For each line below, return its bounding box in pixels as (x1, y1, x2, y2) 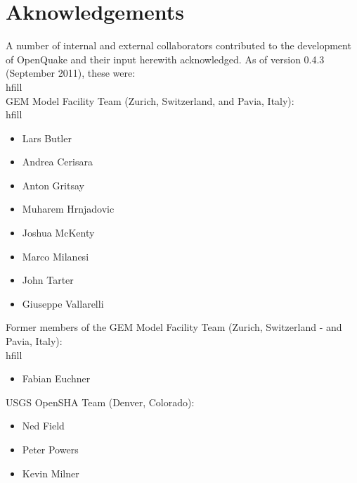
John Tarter (22, 272, 74, 287)
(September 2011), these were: (6, 65, 136, 80)
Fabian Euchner (22, 371, 91, 386)
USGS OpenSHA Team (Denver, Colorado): (6, 394, 195, 409)
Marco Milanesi (22, 249, 89, 263)
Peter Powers (22, 442, 79, 456)
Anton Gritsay (22, 177, 84, 192)
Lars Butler (22, 130, 72, 145)
